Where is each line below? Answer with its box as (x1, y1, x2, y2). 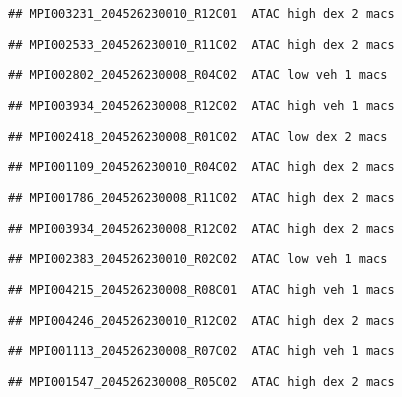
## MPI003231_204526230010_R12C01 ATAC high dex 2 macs (8, 7, 395, 21)
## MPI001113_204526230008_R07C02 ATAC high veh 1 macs (8, 344, 395, 359)
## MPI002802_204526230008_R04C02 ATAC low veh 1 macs (8, 68, 388, 83)
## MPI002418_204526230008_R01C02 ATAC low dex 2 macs (8, 129, 388, 144)
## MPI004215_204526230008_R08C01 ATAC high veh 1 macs (8, 282, 395, 297)
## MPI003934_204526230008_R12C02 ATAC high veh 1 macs (8, 98, 395, 113)
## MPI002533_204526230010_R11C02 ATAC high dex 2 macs (8, 37, 395, 52)
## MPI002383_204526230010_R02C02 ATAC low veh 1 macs (8, 252, 388, 267)
